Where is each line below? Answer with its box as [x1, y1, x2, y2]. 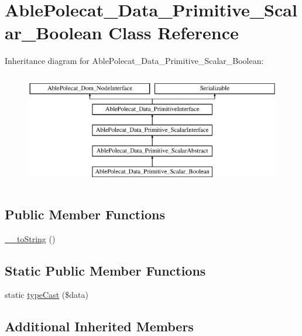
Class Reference [108, 21, 239, 45]
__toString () [5, 232, 56, 245]
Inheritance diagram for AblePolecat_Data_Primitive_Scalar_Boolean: [5, 55, 264, 67]
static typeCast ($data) [5, 289, 88, 301]
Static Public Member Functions [5, 261, 206, 279]
